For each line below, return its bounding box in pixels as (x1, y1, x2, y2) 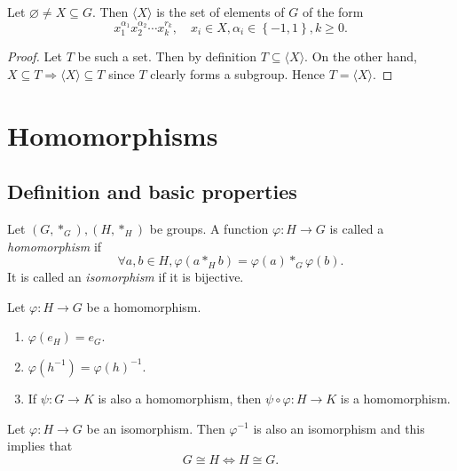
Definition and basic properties (7, 178, 297, 205)
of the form (302, 3, 364, 20)
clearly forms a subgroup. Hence (150, 64, 325, 83)
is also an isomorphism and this (253, 419, 425, 437)
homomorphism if (7, 236, 102, 255)
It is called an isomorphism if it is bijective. (7, 267, 244, 286)
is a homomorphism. (340, 388, 451, 407)
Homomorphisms (7, 116, 218, 153)
